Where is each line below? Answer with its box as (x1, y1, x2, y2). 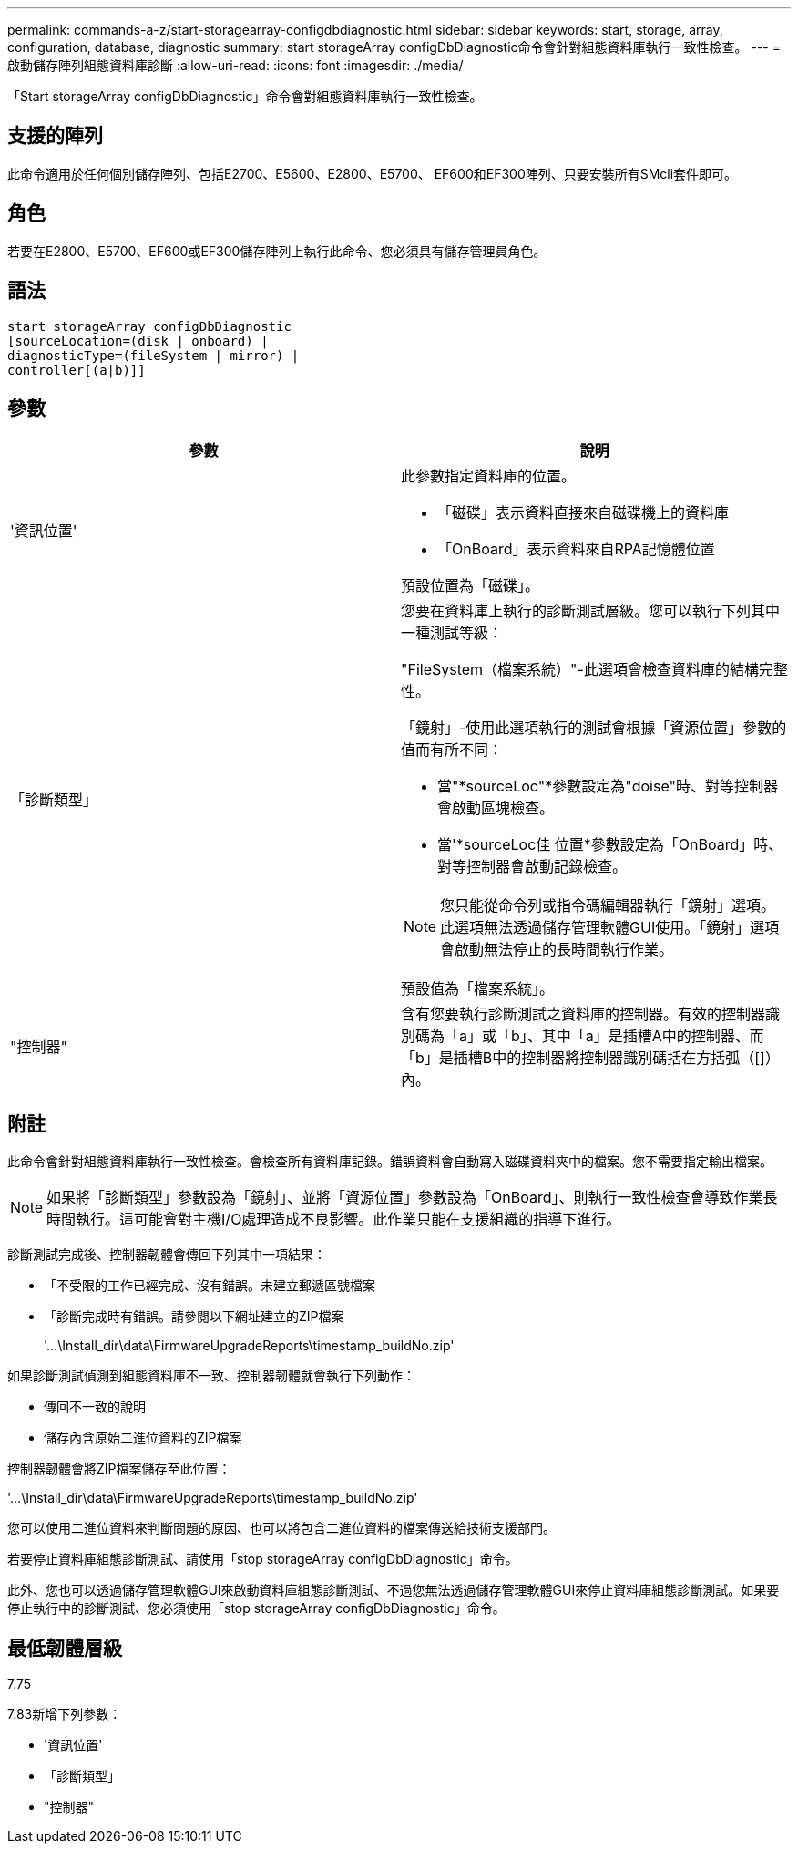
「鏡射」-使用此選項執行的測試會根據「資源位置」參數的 (401, 719, 787, 738)
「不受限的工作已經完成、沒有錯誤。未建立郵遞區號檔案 (44, 1277, 375, 1294)
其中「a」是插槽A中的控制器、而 (541, 1027, 764, 1046)
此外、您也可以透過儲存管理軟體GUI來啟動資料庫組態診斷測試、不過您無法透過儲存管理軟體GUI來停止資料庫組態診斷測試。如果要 (7, 1582, 780, 1598)
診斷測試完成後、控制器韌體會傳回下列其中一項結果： (7, 1246, 326, 1263)
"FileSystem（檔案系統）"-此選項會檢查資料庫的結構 (401, 660, 759, 679)
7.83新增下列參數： (7, 1706, 122, 1722)
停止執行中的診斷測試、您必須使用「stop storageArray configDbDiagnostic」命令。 (7, 1600, 506, 1617)
